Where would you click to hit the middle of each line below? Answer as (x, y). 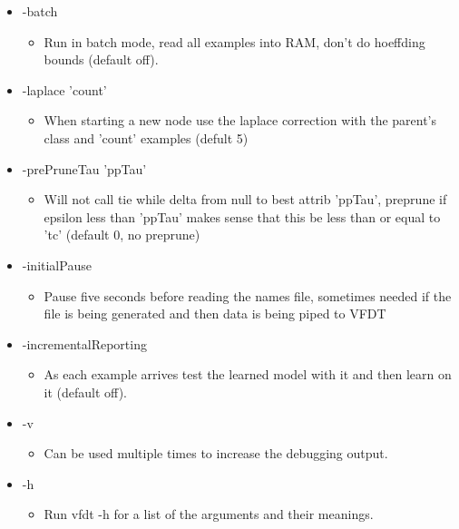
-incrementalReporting (84, 343)
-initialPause (57, 264)
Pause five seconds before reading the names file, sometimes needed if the (248, 295)
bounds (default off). (101, 59)
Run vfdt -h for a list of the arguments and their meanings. (209, 514)
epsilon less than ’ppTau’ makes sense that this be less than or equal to (242, 216)
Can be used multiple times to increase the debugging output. (216, 453)
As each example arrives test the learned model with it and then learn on (248, 374)
